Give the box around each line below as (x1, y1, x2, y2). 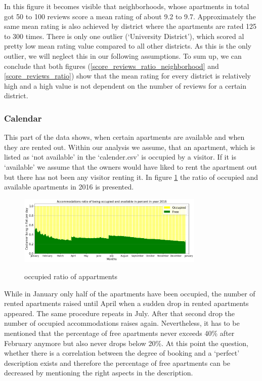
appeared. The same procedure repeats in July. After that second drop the (4, 308, 235, 318)
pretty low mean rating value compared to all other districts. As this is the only (4, 41, 252, 51)
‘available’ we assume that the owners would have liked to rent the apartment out (4, 161, 257, 172)
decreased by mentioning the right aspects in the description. (4, 367, 193, 378)
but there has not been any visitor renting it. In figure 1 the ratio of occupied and (4, 171, 258, 182)
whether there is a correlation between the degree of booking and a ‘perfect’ (4, 348, 240, 358)
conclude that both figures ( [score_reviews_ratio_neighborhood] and (4, 60, 219, 71)
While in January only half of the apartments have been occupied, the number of (4, 288, 255, 298)
